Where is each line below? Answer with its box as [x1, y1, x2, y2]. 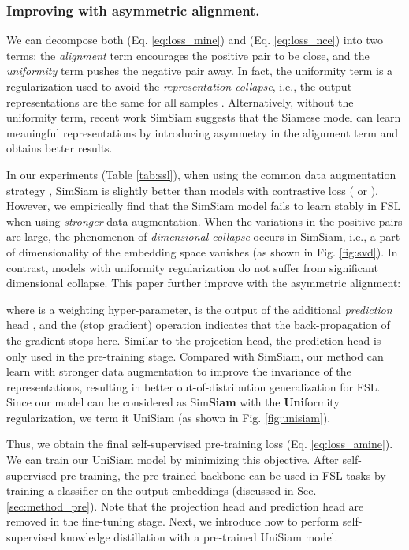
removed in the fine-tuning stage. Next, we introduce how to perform [6, 513, 340, 529]
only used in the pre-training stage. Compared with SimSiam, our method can [6, 347, 384, 364]
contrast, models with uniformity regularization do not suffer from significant [6, 259, 378, 275]
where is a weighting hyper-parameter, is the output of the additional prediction [6, 301, 392, 317]
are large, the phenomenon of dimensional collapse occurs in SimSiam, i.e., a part [6, 228, 400, 245]
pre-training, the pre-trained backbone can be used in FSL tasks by [60, 466, 386, 483]
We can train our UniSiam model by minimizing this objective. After [6, 451, 339, 468]
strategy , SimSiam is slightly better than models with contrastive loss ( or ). [6, 181, 379, 198]
